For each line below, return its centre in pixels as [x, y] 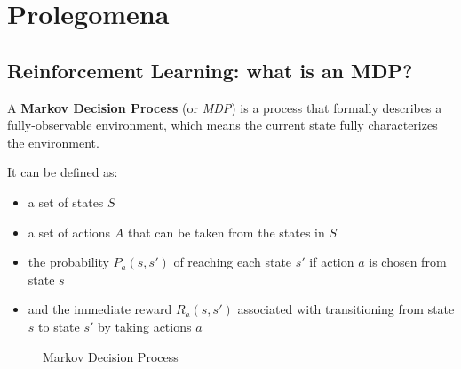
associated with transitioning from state [346, 309]
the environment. [53, 142]
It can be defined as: [63, 172]
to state [59, 326]
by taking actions [145, 326]
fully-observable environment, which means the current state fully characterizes [223, 125]
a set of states [66, 201]
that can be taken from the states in [226, 232]
